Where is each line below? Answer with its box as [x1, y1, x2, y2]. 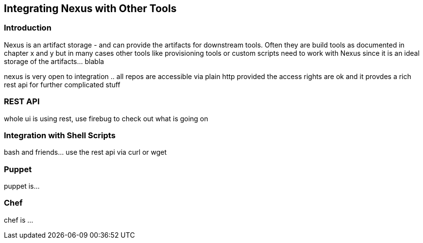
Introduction [4, 23, 51, 33]
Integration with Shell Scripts [4, 130, 116, 140]
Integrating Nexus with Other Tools [4, 2, 177, 15]
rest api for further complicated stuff [4, 80, 120, 89]
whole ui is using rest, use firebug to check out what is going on [4, 114, 208, 123]
